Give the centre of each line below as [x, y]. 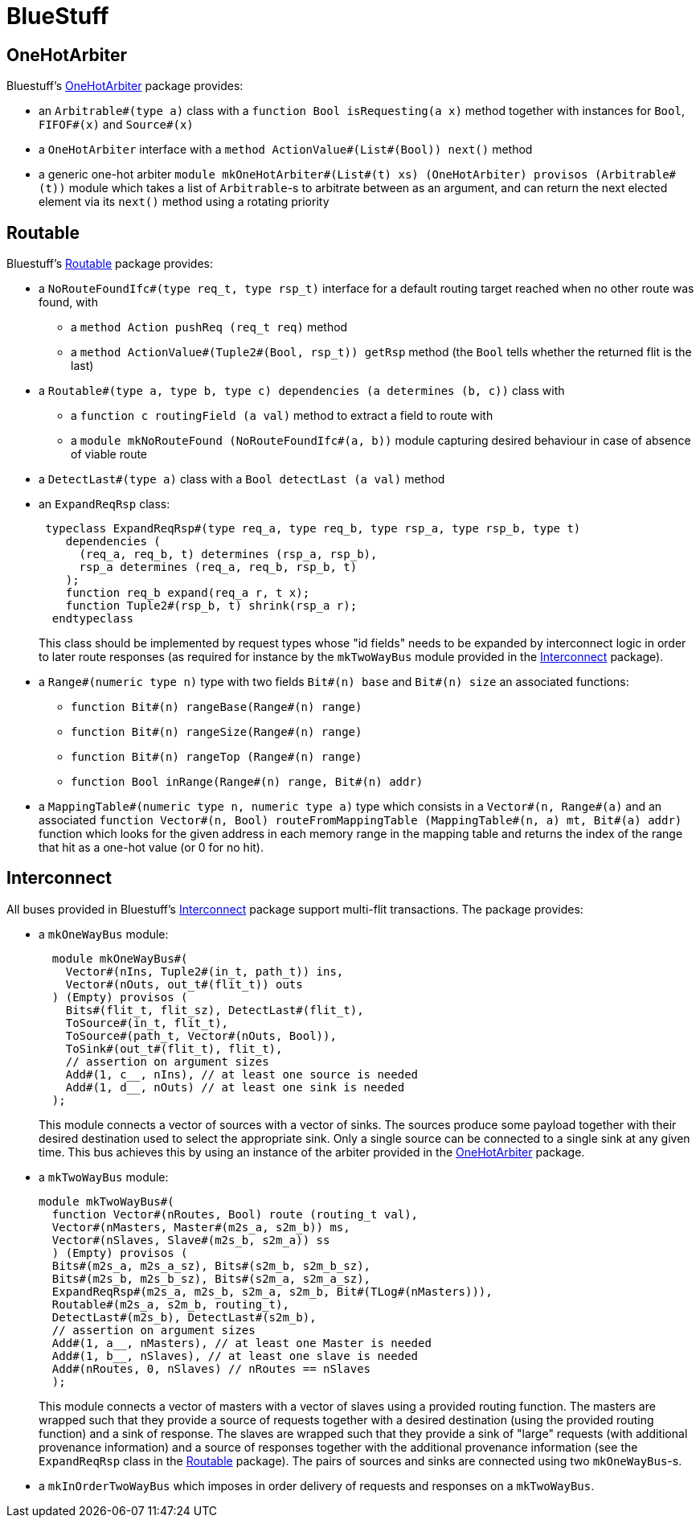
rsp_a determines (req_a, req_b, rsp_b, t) [218, 567]
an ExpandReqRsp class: [104, 504]
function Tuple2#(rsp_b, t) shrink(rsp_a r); [211, 606]
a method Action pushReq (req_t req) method [209, 327]
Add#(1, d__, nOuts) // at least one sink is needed [235, 1087]
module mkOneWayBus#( [120, 958]
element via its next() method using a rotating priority [184, 202]
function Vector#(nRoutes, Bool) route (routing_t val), [235, 1214]
